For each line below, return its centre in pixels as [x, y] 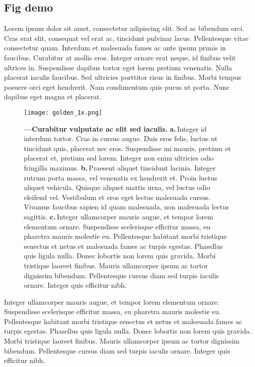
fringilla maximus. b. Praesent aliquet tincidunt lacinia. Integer [120, 167]
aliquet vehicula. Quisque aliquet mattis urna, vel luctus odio [117, 187]
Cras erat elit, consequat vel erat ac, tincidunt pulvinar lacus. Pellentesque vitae [126, 38]
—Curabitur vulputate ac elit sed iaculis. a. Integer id [115, 128]
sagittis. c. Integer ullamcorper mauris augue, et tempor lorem [119, 216]
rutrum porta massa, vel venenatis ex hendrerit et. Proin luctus [121, 177]
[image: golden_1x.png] [63, 112]
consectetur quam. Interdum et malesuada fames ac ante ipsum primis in [115, 48]
